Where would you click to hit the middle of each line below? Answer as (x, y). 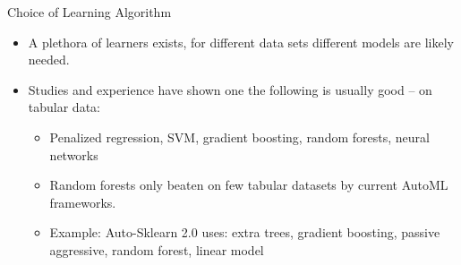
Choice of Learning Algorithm (90, 12)
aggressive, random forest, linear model (157, 249)
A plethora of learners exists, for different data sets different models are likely (241, 42)
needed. (49, 60)
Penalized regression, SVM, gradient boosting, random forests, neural (239, 137)
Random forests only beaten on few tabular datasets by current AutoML (249, 185)
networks (74, 154)
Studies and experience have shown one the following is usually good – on (230, 89)
